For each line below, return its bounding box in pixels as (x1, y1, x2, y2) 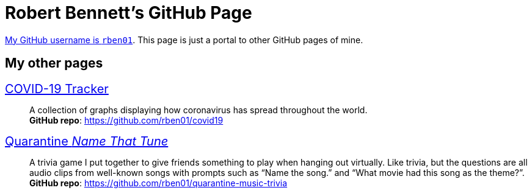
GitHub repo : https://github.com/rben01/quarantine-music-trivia (29, 177, 288, 188)
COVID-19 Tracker (5, 81, 109, 96)
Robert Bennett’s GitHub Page (5, 2, 252, 23)
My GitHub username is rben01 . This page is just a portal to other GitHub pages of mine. (5, 34, 363, 45)
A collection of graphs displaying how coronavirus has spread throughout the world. (29, 104, 368, 115)
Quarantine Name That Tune (5, 133, 169, 149)
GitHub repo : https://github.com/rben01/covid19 (29, 114, 224, 125)
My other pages (5, 55, 103, 71)
